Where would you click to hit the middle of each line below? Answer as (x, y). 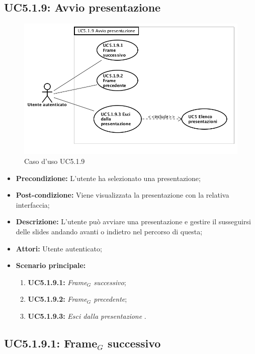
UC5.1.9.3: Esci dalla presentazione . (87, 316)
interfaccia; (33, 204)
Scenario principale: (51, 265)
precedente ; (110, 299)
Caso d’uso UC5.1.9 (55, 161)
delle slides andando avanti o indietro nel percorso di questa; (109, 232)
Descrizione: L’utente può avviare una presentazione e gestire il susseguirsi (133, 222)
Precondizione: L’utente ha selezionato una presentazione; (108, 178)
